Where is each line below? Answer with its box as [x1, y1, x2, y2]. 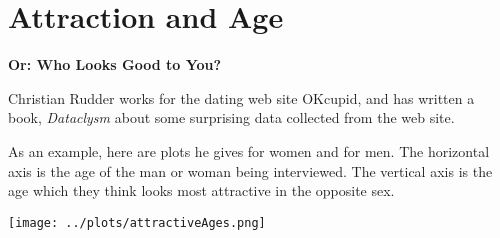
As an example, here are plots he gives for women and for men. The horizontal [8, 140, 490, 161]
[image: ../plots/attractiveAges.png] [8, 215, 266, 230]
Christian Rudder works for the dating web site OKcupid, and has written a [8, 87, 475, 108]
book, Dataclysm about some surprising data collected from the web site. [8, 107, 455, 128]
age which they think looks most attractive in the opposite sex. [8, 180, 395, 201]
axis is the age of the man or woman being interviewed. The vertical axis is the [8, 160, 493, 181]
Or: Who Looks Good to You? [8, 54, 222, 75]
